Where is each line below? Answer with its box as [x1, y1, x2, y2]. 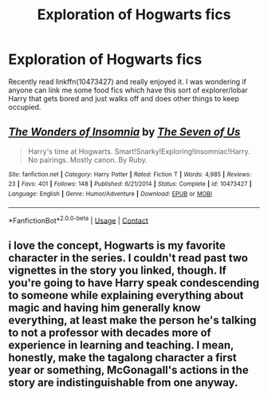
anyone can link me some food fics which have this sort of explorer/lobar [8, 85, 249, 95]
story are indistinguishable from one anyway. [8, 375, 238, 389]
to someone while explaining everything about [8, 289, 244, 302]
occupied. [8, 102, 41, 112]
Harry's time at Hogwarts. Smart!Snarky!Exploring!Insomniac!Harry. [27, 146, 250, 156]
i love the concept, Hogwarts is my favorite [8, 238, 226, 252]
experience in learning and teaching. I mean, [8, 338, 234, 352]
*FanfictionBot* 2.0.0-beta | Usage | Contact [8, 214, 149, 225]
